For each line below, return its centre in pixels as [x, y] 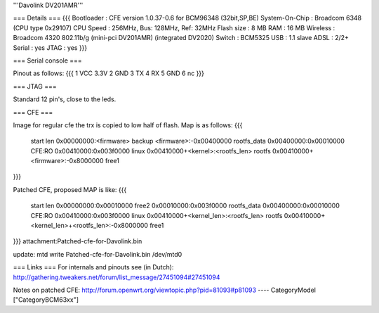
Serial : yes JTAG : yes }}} [50, 47]
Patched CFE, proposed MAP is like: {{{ [70, 189]
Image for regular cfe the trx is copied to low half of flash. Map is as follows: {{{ [128, 125]
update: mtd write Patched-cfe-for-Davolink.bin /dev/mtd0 [98, 254]
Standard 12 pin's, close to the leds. [65, 99]
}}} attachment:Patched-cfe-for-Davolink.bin [78, 241]
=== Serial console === [47, 60]
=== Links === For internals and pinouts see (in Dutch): [93, 267]
